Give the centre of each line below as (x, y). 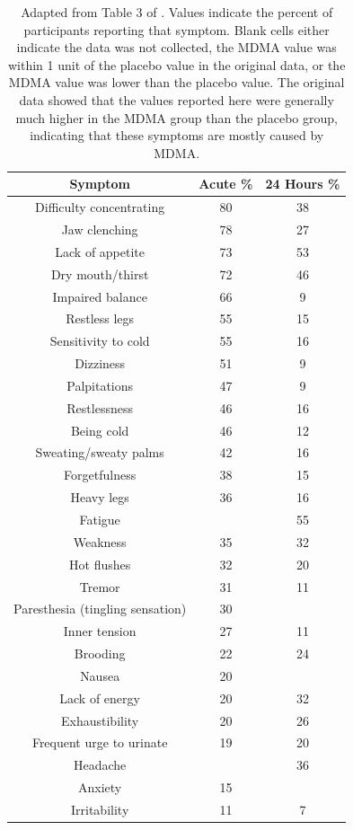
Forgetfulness (100, 475)
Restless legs (100, 318)
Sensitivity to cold (100, 341)
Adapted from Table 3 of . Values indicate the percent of (177, 12)
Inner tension (100, 631)
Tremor (100, 586)
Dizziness (100, 363)
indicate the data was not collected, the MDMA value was (176, 47)
